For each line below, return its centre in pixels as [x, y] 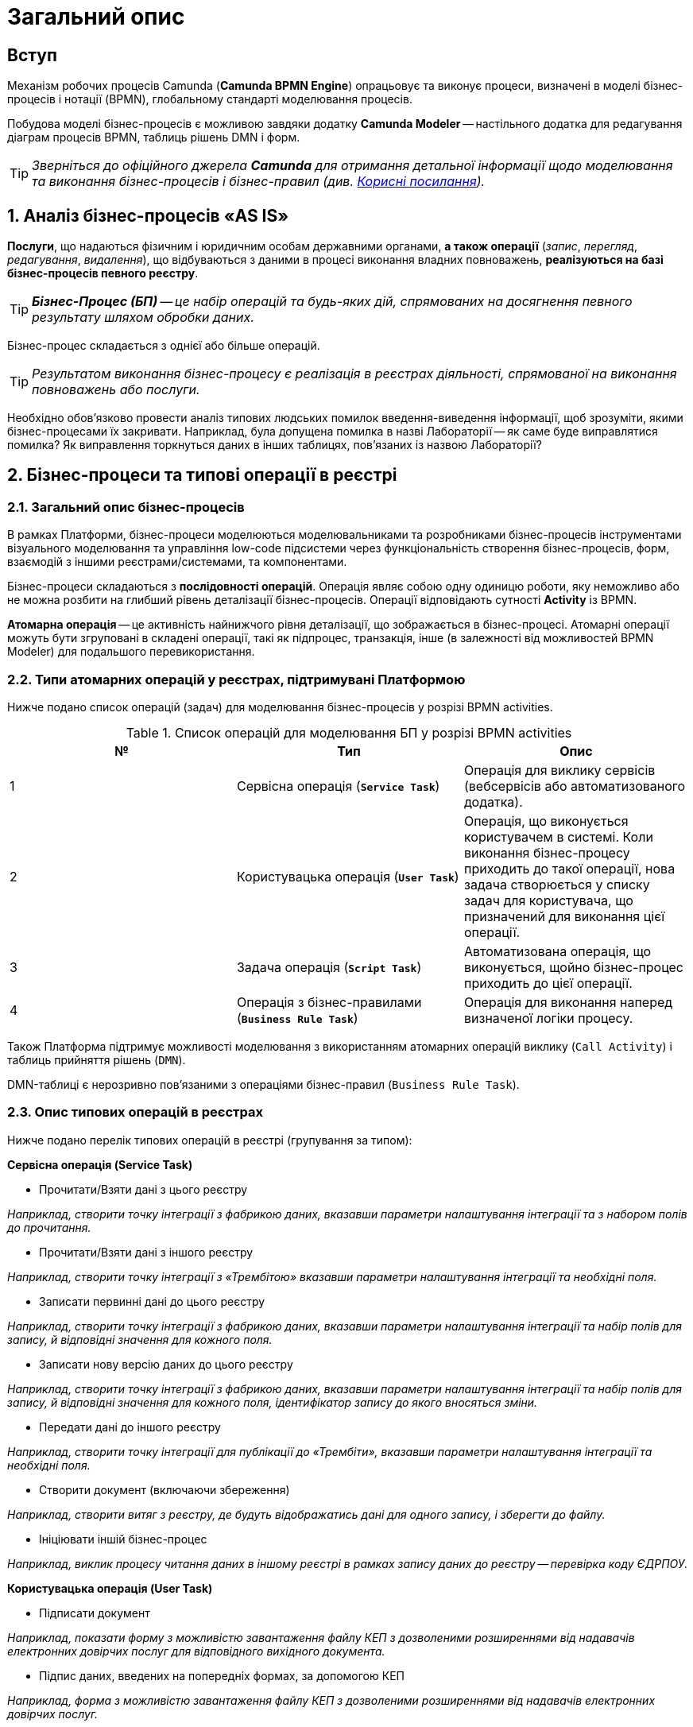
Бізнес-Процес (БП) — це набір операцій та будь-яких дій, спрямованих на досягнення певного [332, 302]
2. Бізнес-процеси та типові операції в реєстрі [202, 475]
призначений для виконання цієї [564, 916]
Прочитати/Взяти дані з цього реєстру [143, 1189]
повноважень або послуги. [116, 390]
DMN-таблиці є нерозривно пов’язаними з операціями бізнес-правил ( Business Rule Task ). [263, 1084]
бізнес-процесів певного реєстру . [103, 273]
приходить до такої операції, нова [569, 868]
